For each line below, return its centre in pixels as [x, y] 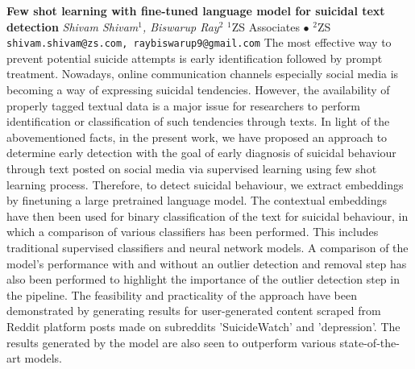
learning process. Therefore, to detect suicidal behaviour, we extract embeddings [205, 184]
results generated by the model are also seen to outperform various [171, 342]
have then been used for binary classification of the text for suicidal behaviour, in [207, 216]
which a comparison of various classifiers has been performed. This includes [193, 232]
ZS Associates [266, 26]
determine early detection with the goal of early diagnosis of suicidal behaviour [201, 153]
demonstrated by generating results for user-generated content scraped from [194, 311]
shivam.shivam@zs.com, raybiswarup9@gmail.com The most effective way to [199, 42]
